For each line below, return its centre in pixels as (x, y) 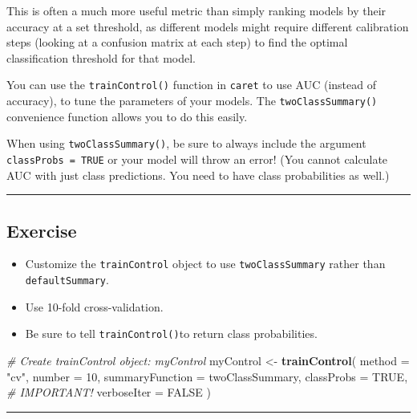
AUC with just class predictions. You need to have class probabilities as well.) (198, 175)
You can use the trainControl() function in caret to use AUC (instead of (191, 85)
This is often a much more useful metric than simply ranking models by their (196, 10)
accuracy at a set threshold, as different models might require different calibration (208, 26)
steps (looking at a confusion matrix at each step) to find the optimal (177, 42)
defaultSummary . (67, 280)
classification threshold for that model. (101, 57)
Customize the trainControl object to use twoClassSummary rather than (205, 264)
